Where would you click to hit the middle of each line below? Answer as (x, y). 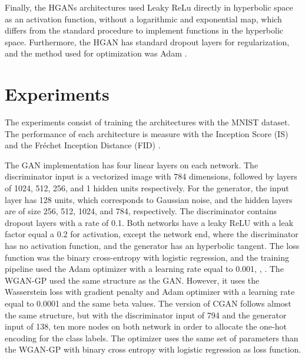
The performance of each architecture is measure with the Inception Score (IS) (147, 133)
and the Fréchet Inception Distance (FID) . (83, 145)
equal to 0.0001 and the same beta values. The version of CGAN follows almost (148, 303)
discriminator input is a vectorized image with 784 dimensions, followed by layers (151, 176)
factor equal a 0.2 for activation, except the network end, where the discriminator (152, 234)
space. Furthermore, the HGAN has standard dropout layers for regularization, (147, 41)
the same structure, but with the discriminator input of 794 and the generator (146, 315)
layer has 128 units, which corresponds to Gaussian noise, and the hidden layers (149, 199)
